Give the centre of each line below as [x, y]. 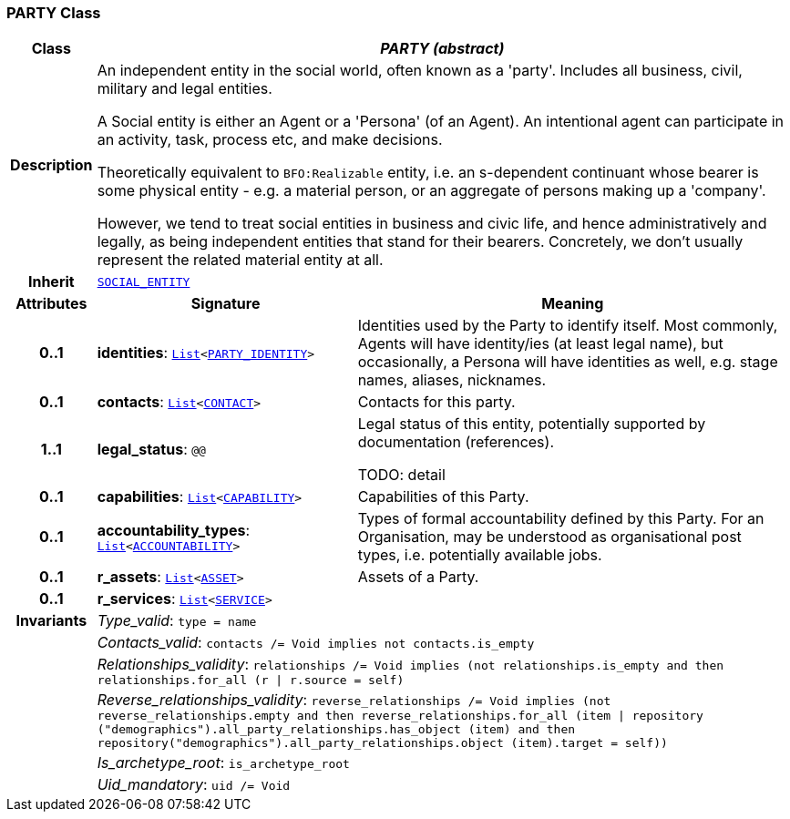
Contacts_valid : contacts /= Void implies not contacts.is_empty [316, 643]
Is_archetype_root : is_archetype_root [223, 763]
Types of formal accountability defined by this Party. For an [561, 519]
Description [51, 165]
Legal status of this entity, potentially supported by [532, 424]
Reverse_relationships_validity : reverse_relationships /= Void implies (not [354, 700]
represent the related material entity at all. [240, 260]
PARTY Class [54, 13]
